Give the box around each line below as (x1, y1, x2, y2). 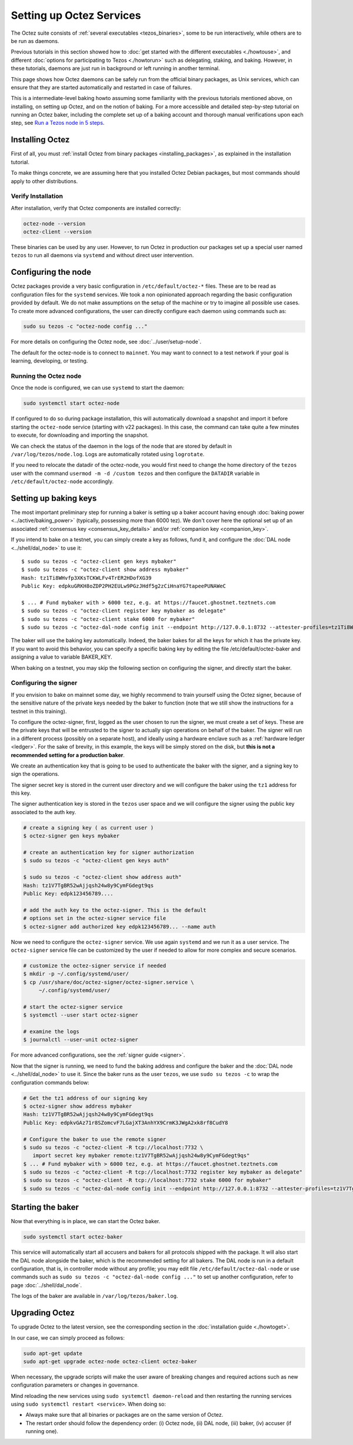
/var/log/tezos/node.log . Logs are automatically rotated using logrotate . (11, 450, 205, 457)
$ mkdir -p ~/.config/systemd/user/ (23, 971, 129, 977)
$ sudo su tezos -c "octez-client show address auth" (23, 874, 182, 881)
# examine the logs (23, 1028, 79, 1035)
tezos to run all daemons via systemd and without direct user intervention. (11, 252, 194, 259)
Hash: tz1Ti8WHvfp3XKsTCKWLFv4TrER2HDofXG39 (21, 574, 152, 581)
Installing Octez (11, 135, 70, 145)
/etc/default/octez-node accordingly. (11, 478, 114, 485)
